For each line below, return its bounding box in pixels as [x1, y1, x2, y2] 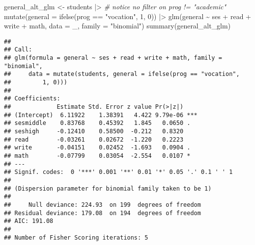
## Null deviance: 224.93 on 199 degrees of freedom [4, 201, 201, 208]
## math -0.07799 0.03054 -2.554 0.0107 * [4, 152, 191, 159]
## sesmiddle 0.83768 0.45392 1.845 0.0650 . [4, 120, 191, 127]
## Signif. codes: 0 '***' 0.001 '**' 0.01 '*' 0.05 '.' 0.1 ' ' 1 [4, 169, 233, 176]
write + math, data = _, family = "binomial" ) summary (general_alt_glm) [4, 21, 231, 31]
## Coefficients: [4, 95, 60, 102]
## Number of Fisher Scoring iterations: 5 [4, 234, 148, 241]
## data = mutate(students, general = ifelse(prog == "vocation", [4, 71, 240, 78]
